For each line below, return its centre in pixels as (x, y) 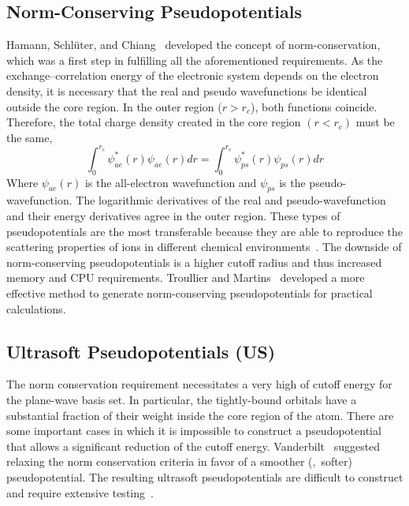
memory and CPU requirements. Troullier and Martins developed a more (186, 277)
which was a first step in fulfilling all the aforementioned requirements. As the (195, 60)
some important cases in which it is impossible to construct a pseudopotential (194, 431)
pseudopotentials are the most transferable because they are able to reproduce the (205, 231)
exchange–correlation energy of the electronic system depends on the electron (193, 75)
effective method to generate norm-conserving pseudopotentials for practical (190, 293)
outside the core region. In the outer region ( (114, 106)
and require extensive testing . (80, 492)
